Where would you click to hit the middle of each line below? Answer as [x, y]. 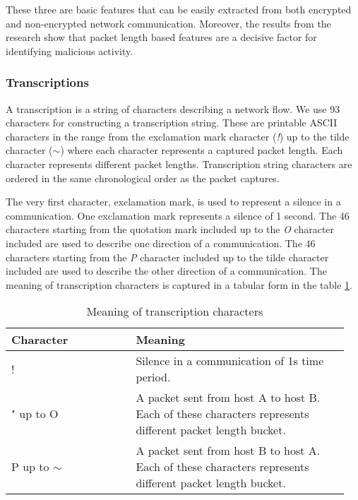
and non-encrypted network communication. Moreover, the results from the [168, 23]
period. [153, 377]
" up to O [35, 414]
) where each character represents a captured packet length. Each [202, 150]
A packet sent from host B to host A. [228, 451]
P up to [30, 467]
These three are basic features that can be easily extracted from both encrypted [179, 9]
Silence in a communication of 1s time [230, 361]
